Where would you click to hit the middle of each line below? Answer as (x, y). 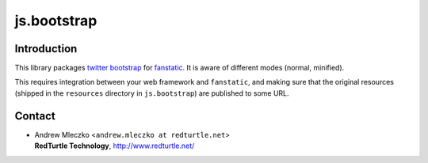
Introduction (46, 49)
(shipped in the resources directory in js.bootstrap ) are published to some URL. (152, 93)
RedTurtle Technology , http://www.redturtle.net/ (115, 146)
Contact (35, 116)
